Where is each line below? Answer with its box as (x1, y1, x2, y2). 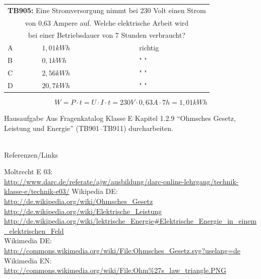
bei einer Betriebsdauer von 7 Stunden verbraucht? (28, 30, 185, 40)
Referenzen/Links (4, 149, 58, 160)
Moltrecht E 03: (4, 166, 53, 177)
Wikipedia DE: (72, 186, 118, 196)
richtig (139, 42, 159, 53)
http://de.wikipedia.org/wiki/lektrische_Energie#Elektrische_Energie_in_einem (4, 216, 257, 226)
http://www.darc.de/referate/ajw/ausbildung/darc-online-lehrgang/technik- (4, 176, 239, 186)
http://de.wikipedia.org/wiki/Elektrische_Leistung (4, 205, 162, 216)
